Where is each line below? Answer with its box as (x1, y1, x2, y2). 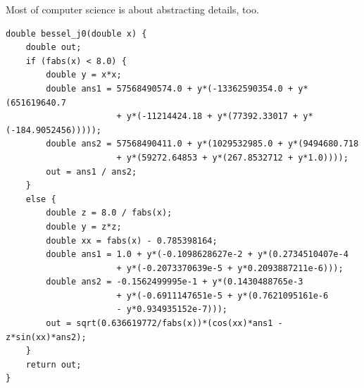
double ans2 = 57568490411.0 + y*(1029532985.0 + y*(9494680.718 (46, 139, 359, 149)
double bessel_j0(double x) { (6, 28, 147, 39)
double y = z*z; (46, 221, 122, 232)
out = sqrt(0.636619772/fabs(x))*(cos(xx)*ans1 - (46, 318, 283, 329)
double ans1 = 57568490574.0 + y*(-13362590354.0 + (46, 83, 294, 94)
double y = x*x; (46, 70, 122, 80)
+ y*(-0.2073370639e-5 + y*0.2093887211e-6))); (116, 263, 344, 273)
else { (25, 194, 56, 204)
